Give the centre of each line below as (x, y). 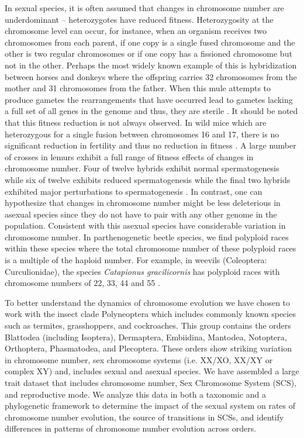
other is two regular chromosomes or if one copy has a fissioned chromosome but (148, 54)
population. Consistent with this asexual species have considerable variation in (145, 225)
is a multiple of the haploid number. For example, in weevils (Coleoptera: (136, 260)
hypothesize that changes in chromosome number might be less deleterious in (143, 203)
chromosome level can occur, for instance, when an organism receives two (136, 31)
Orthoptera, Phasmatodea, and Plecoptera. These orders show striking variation (148, 348)
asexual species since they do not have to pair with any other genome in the (141, 214)
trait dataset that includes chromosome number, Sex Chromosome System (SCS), (151, 382)
